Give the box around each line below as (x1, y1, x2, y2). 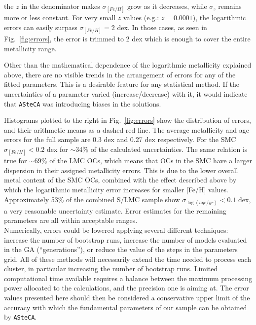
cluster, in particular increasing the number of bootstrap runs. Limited (4, 263, 218, 274)
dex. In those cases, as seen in (117, 22, 207, 32)
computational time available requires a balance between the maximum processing (4, 273, 253, 283)
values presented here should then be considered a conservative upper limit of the (4, 292, 250, 303)
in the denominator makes (21, 1, 100, 11)
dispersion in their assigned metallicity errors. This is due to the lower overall (4, 165, 238, 175)
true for (4, 155, 27, 166)
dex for (47, 144, 68, 154)
